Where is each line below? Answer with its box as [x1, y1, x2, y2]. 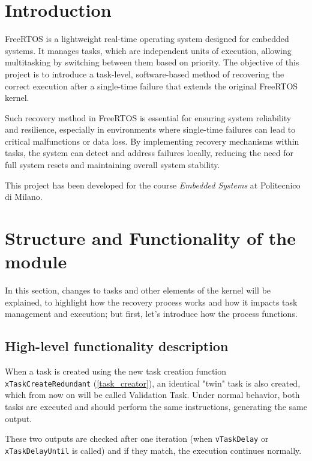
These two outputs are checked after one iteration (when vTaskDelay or [5, 432, 269, 445]
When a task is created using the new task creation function [5, 365, 227, 378]
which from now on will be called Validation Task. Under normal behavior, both [5, 388, 300, 401]
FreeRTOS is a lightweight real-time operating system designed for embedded [5, 32, 289, 45]
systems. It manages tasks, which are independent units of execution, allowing [5, 44, 292, 56]
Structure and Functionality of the [5, 226, 296, 250]
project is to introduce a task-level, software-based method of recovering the [5, 67, 284, 80]
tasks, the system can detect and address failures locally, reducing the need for [5, 146, 293, 159]
